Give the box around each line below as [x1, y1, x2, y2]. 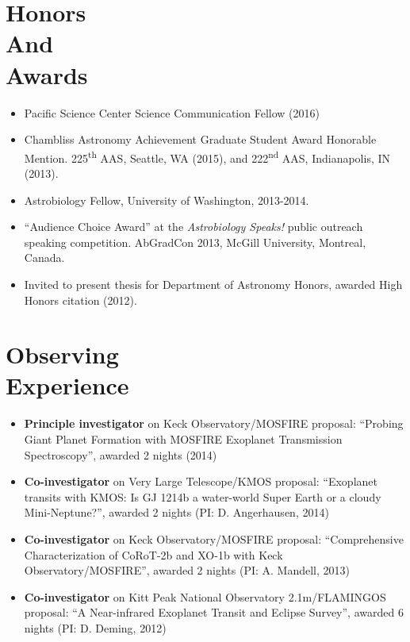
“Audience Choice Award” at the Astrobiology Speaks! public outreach [24, 218, 363, 235]
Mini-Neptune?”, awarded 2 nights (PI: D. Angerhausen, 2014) [24, 504, 329, 521]
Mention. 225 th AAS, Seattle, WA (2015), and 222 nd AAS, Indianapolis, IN [24, 147, 391, 166]
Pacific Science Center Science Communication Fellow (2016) [24, 104, 320, 121]
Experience [6, 369, 129, 402]
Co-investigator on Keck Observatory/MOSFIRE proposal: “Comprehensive [24, 530, 404, 547]
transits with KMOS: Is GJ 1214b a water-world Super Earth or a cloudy [24, 488, 381, 505]
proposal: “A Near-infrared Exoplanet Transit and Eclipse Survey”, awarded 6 [24, 604, 404, 621]
